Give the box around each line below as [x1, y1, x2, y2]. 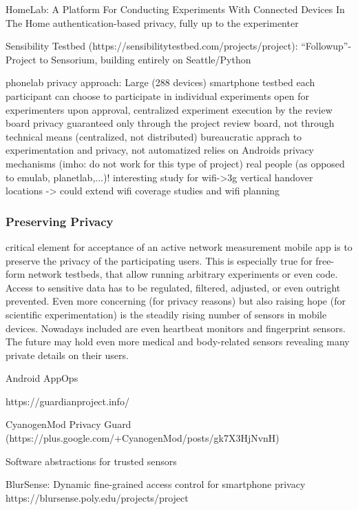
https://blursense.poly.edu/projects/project [6, 490, 189, 504]
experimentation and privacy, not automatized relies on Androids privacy [6, 143, 314, 157]
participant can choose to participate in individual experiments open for [6, 88, 309, 103]
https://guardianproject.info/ [6, 394, 129, 408]
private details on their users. [6, 347, 129, 362]
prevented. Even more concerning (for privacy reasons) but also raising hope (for [6, 294, 346, 308]
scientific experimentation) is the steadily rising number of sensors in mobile [6, 307, 327, 321]
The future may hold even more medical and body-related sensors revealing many [6, 334, 350, 349]
